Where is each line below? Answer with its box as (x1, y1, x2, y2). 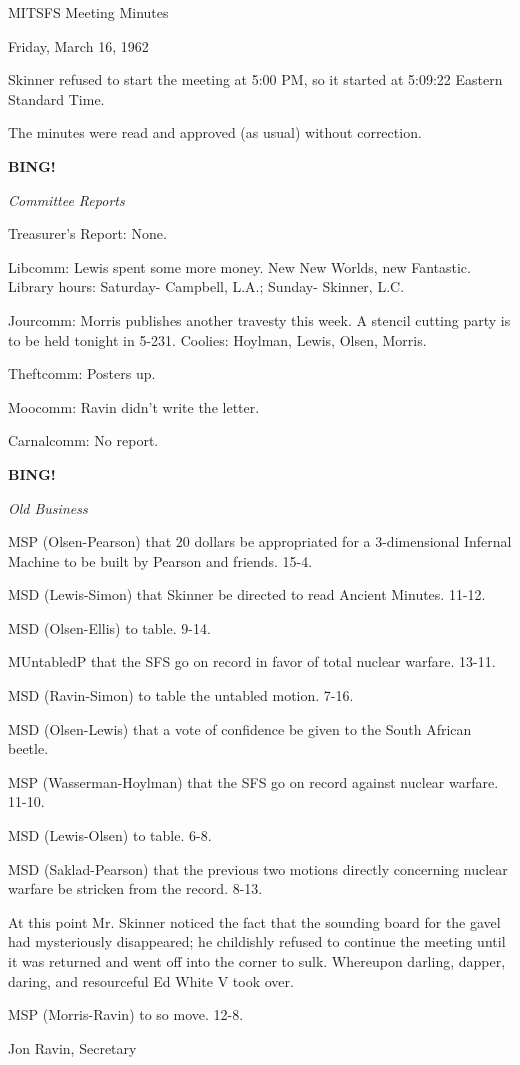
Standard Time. (8, 88, 105, 109)
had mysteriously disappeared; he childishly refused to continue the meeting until (8, 931, 506, 952)
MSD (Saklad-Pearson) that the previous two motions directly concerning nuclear (8, 858, 508, 879)
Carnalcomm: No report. (8, 430, 159, 451)
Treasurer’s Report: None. (8, 223, 167, 244)
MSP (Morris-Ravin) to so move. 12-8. (8, 1004, 244, 1025)
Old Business (8, 497, 88, 518)
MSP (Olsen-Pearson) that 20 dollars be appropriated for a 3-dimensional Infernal (8, 531, 512, 552)
